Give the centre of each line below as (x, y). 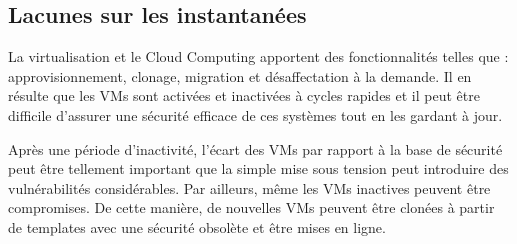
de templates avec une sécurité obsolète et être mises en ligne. (197, 226)
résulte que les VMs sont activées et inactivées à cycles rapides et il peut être (244, 95)
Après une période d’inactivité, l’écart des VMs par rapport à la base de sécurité (255, 148)
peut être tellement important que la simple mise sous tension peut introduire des (258, 168)
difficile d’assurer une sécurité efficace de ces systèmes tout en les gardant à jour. (255, 114)
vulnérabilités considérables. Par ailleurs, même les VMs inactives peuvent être (249, 187)
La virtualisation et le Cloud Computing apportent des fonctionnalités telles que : (258, 56)
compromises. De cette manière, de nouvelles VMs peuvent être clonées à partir (251, 207)
